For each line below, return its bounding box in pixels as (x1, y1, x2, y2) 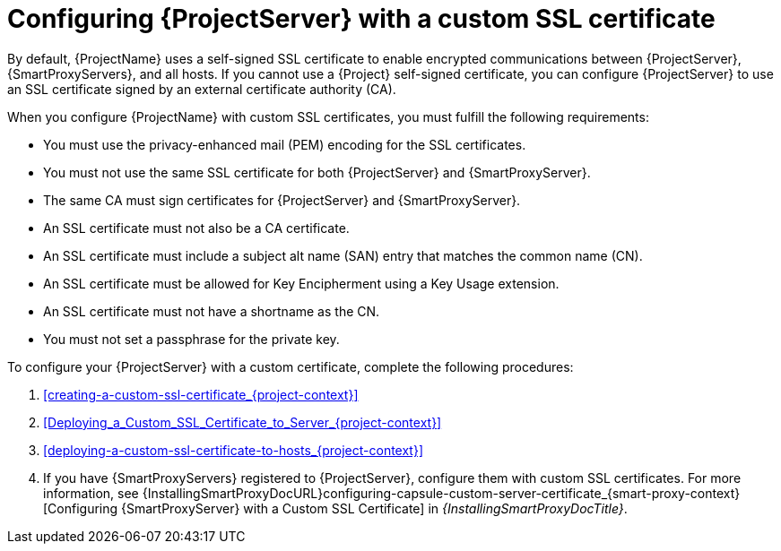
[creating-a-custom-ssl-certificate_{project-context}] (43, 386, 359, 402)
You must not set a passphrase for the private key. (43, 331, 340, 347)
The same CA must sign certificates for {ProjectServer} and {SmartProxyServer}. (43, 192, 521, 208)
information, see (43, 485, 139, 501)
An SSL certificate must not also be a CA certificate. (43, 220, 350, 236)
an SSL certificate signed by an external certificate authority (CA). (7, 81, 396, 97)
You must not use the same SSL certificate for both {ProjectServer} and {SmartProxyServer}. (43, 164, 591, 180)
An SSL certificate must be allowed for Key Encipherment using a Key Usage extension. (43, 275, 560, 291)
